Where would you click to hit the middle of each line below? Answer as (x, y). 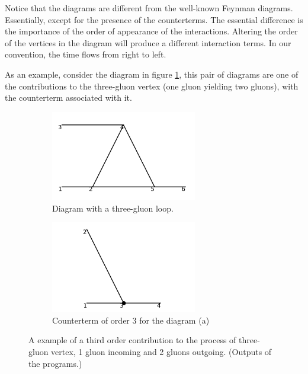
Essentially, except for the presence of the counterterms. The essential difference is (154, 19)
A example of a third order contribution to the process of (132, 340)
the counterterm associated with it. (68, 98)
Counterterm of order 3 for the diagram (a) (131, 320)
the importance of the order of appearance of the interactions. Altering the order (151, 31)
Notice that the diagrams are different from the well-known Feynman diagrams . (149, 8)
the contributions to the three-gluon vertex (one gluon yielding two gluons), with (152, 86)
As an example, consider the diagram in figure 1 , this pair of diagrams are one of (152, 74)
